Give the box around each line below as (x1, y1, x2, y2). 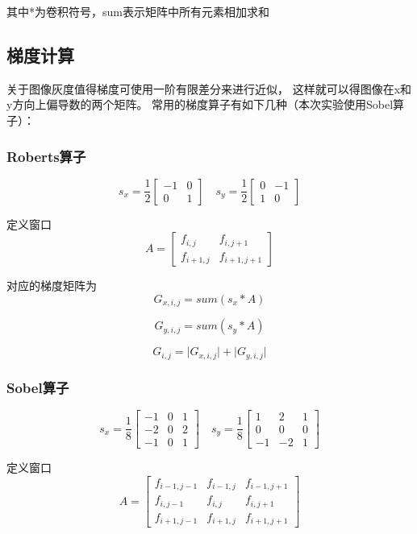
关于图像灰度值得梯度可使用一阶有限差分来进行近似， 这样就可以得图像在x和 (6, 80, 412, 97)
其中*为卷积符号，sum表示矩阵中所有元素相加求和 (6, 3, 269, 19)
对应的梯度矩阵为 (6, 277, 97, 294)
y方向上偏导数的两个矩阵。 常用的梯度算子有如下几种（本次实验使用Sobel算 (6, 96, 405, 113)
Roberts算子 (6, 146, 86, 166)
